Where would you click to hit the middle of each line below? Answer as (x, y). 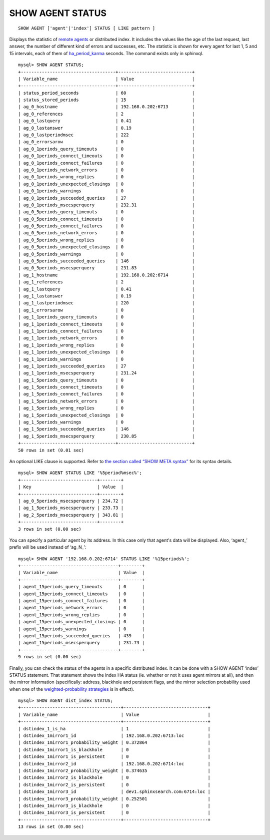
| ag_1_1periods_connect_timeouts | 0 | (106, 324)
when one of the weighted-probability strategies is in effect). (72, 689)
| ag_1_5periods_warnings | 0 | (106, 422)
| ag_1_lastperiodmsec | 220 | (106, 303)
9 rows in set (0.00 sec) (50, 657)
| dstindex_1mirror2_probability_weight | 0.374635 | (114, 771)
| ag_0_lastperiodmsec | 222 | (106, 135)
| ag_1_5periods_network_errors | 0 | (106, 401)
